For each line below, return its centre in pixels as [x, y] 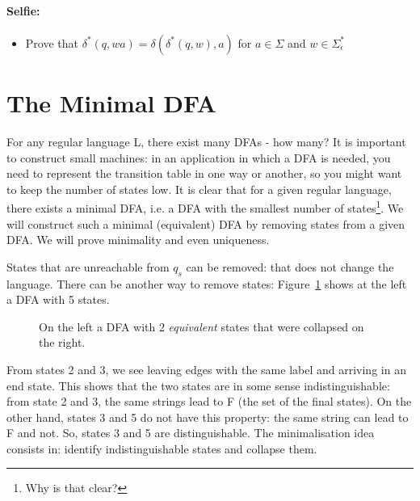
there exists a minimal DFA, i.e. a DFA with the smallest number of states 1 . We [205, 206]
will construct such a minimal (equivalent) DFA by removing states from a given [206, 223]
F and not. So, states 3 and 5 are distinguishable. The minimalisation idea [191, 433]
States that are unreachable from [88, 266]
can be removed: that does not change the [290, 266]
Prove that [52, 42]
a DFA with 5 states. [58, 299]
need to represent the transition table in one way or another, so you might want [204, 173]
